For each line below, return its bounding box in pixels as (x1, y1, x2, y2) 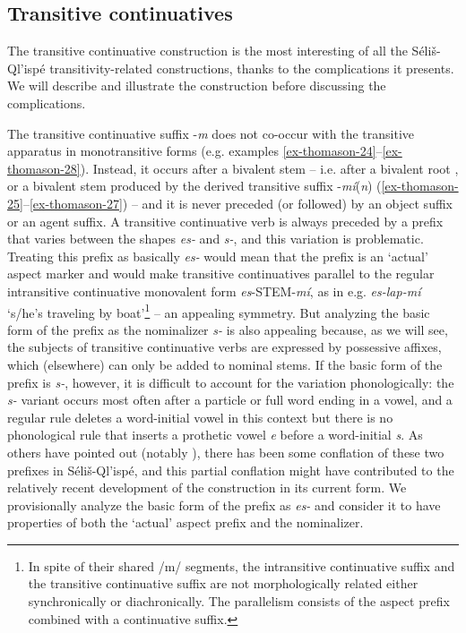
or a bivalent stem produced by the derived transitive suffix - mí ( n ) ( (7, 176, 382, 195)
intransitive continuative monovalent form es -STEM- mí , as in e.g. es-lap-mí (7, 281, 421, 300)
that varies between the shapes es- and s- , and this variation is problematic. (7, 229, 424, 248)
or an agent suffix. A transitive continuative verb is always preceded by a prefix (7, 211, 444, 230)
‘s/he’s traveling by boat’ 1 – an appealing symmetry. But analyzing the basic (7, 300, 430, 321)
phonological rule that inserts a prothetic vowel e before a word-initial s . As (7, 425, 423, 444)
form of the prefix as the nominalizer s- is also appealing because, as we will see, (7, 320, 448, 338)
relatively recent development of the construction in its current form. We (7, 478, 407, 497)
